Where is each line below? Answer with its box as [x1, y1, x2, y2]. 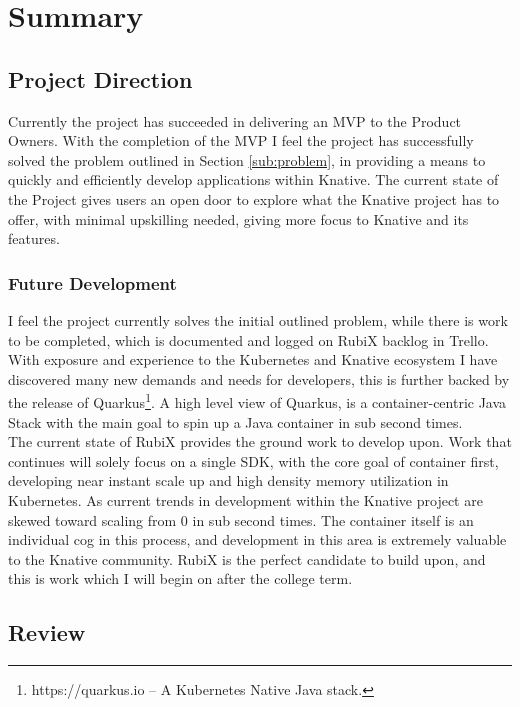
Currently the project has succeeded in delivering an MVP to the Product [8, 110, 462, 131]
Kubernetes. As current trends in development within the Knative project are [8, 489, 483, 510]
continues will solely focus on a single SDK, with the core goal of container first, [8, 450, 499, 471]
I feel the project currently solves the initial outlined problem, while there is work [8, 309, 508, 330]
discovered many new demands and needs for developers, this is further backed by [8, 368, 510, 389]
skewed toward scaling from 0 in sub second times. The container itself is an [8, 509, 474, 530]
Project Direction [8, 63, 193, 94]
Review [8, 617, 86, 648]
